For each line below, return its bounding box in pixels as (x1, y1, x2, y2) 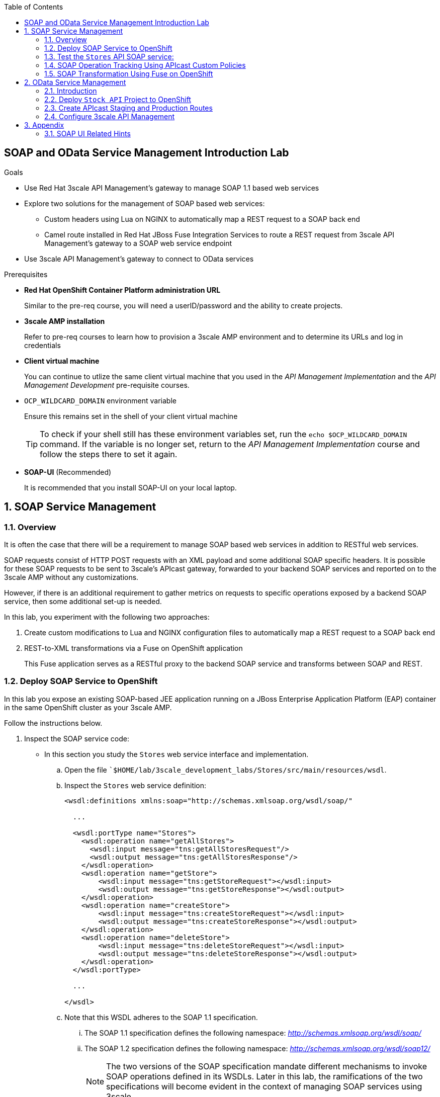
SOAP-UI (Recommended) (24, 467, 112, 476)
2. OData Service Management (24, 78, 126, 87)
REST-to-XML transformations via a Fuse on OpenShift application (24, 644, 243, 653)
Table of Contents (4, 3, 63, 11)
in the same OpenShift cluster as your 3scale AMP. (4, 703, 172, 712)
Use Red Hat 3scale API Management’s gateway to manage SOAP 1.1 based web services (24, 183, 319, 192)
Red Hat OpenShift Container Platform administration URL (24, 285, 221, 294)
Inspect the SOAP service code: (24, 734, 129, 743)
